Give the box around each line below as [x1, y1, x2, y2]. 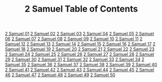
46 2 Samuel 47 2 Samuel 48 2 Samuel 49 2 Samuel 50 [5, 72, 116, 78]
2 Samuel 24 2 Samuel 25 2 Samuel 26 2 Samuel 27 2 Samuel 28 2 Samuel [5, 51, 154, 57]
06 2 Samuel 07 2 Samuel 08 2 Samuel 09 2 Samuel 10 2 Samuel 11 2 [5, 36, 143, 42]
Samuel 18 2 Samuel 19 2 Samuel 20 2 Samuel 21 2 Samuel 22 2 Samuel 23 [5, 46, 155, 52]
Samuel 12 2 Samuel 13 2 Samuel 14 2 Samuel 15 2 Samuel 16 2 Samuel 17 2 [5, 41, 156, 47]
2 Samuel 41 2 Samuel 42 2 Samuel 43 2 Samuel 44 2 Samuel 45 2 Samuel [5, 67, 155, 73]
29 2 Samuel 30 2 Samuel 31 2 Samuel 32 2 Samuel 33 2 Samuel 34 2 [5, 57, 145, 63]
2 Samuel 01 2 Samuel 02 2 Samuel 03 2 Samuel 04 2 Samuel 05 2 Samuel [5, 31, 154, 37]
